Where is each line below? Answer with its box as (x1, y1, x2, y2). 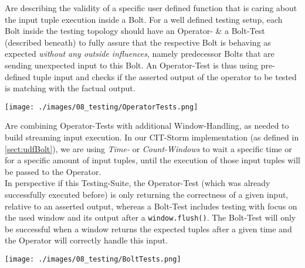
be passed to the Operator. (5, 165, 101, 177)
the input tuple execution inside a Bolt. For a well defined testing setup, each (5, 13, 283, 25)
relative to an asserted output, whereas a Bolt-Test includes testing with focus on (5, 200, 297, 212)
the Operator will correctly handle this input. (5, 234, 168, 246)
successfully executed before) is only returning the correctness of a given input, (5, 188, 289, 200)
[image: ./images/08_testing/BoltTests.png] (5, 255, 181, 263)
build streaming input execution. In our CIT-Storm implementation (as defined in (5, 131, 299, 143)
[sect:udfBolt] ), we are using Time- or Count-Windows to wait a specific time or (5, 142, 292, 154)
